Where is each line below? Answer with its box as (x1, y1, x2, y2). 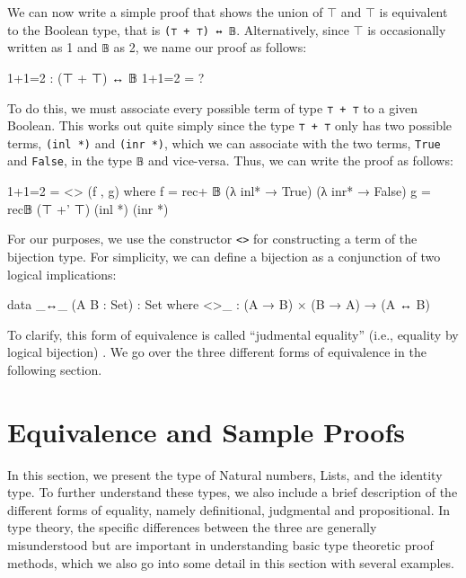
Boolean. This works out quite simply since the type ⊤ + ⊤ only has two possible (7, 116, 453, 135)
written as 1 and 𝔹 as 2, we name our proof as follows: (7, 38, 307, 57)
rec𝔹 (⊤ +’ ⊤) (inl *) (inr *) (7, 199, 169, 218)
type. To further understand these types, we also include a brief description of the (7, 483, 458, 502)
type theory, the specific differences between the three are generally (7, 518, 377, 537)
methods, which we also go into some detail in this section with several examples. (7, 553, 454, 572)
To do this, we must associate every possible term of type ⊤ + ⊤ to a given (7, 98, 418, 117)
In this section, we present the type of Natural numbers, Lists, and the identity (7, 465, 443, 484)
